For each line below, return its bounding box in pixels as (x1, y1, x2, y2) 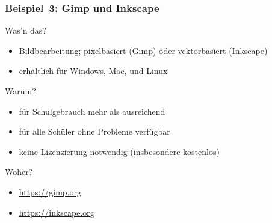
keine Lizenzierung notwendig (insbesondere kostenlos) (19, 145, 220, 157)
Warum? (5, 85, 36, 97)
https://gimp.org (19, 185, 81, 198)
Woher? (5, 165, 33, 178)
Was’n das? (5, 24, 46, 37)
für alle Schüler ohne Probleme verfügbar (19, 125, 170, 138)
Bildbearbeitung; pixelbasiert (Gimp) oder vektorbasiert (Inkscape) (19, 44, 268, 57)
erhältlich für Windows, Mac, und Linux (19, 64, 168, 77)
